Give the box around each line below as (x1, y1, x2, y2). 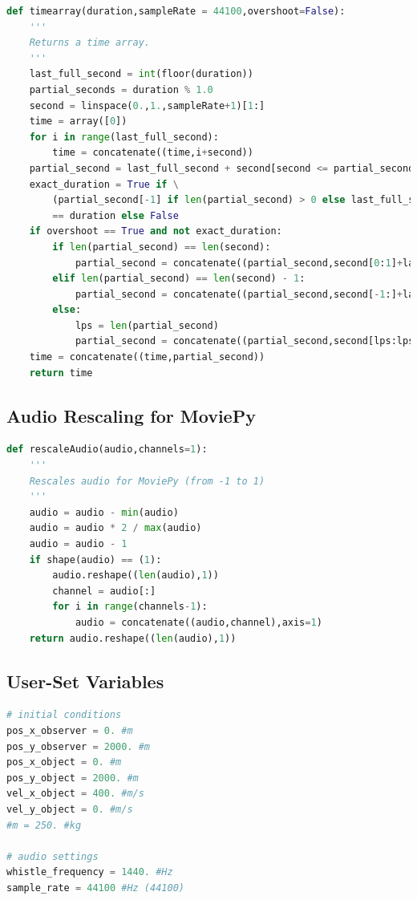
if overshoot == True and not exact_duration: (29, 225, 282, 237)
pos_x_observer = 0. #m (6, 724, 133, 736)
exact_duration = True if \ (29, 178, 179, 190)
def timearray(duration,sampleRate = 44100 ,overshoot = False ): (6, 6, 346, 17)
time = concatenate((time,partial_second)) (29, 351, 265, 363)
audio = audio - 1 (29, 538, 128, 550)
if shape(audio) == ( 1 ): (29, 553, 162, 566)
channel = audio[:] (52, 585, 156, 597)
